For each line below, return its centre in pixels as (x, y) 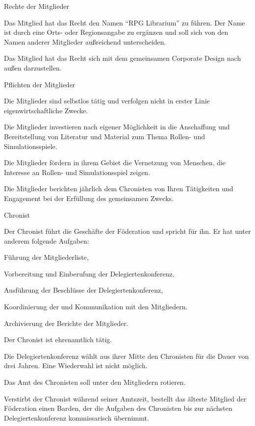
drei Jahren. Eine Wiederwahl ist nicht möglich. (76, 365)
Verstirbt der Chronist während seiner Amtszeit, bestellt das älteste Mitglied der (125, 398)
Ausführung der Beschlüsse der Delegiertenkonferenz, (84, 290)
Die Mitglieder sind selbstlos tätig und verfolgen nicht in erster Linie (107, 101)
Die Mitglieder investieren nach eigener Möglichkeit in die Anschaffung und (117, 127)
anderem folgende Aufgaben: (47, 240)
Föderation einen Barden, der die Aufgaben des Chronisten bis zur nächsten (118, 408)
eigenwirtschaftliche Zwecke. (46, 110)
